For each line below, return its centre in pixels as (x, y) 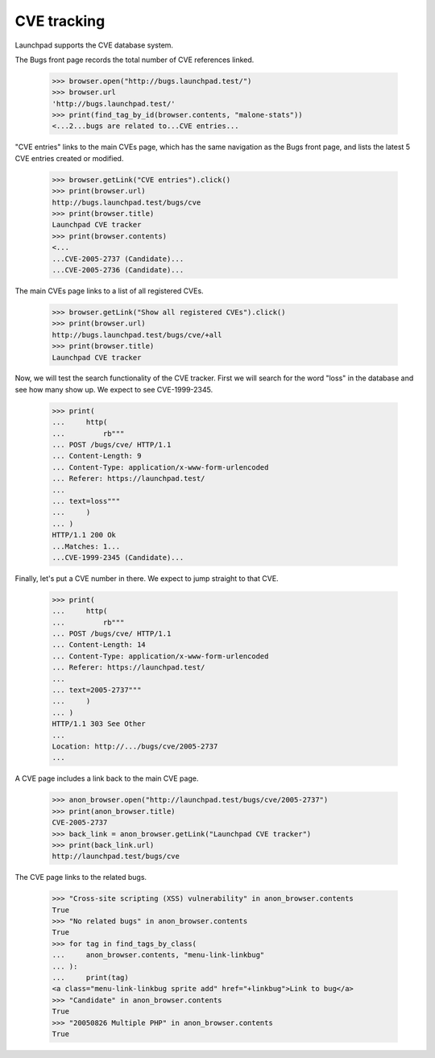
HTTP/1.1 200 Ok (84, 535)
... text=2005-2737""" (97, 690)
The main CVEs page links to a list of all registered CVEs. (110, 291)
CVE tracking (60, 21)
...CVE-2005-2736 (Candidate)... (118, 270)
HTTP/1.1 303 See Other (99, 724)
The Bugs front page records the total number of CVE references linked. (135, 60)
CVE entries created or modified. (69, 158)
